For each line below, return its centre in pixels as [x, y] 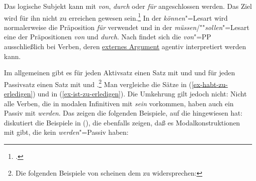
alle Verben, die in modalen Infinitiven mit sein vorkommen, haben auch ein [119, 103]
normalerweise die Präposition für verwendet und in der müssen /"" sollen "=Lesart [127, 27]
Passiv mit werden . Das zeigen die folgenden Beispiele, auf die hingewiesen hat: [123, 113]
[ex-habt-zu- [210, 84]
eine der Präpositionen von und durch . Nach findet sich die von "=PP [108, 37]
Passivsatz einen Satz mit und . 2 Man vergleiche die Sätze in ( [98, 83]
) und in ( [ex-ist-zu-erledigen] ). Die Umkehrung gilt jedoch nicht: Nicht [140, 94]
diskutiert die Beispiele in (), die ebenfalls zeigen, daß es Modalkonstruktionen [122, 122]
